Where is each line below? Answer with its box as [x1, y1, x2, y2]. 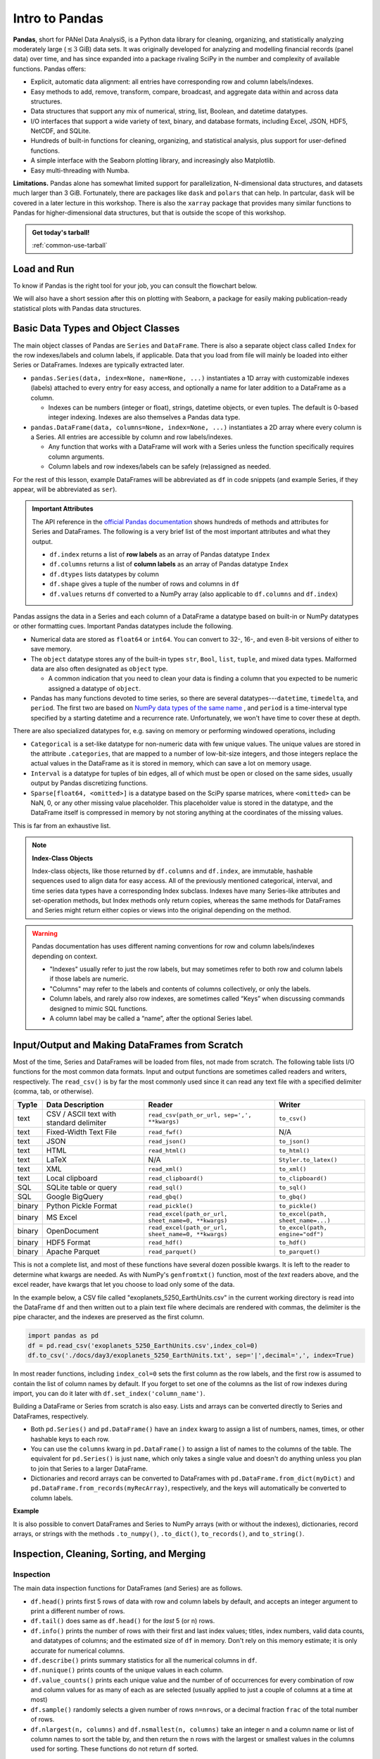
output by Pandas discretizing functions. [30, 779, 148, 787]
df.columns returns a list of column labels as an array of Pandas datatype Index [49, 560, 289, 569]
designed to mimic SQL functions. [49, 1004, 148, 1012]
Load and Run [13, 262, 75, 274]
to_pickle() [278, 1202, 317, 1209]
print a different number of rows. [30, 1606, 125, 1615]
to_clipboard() [278, 1174, 327, 1182]
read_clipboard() [148, 1174, 204, 1182]
